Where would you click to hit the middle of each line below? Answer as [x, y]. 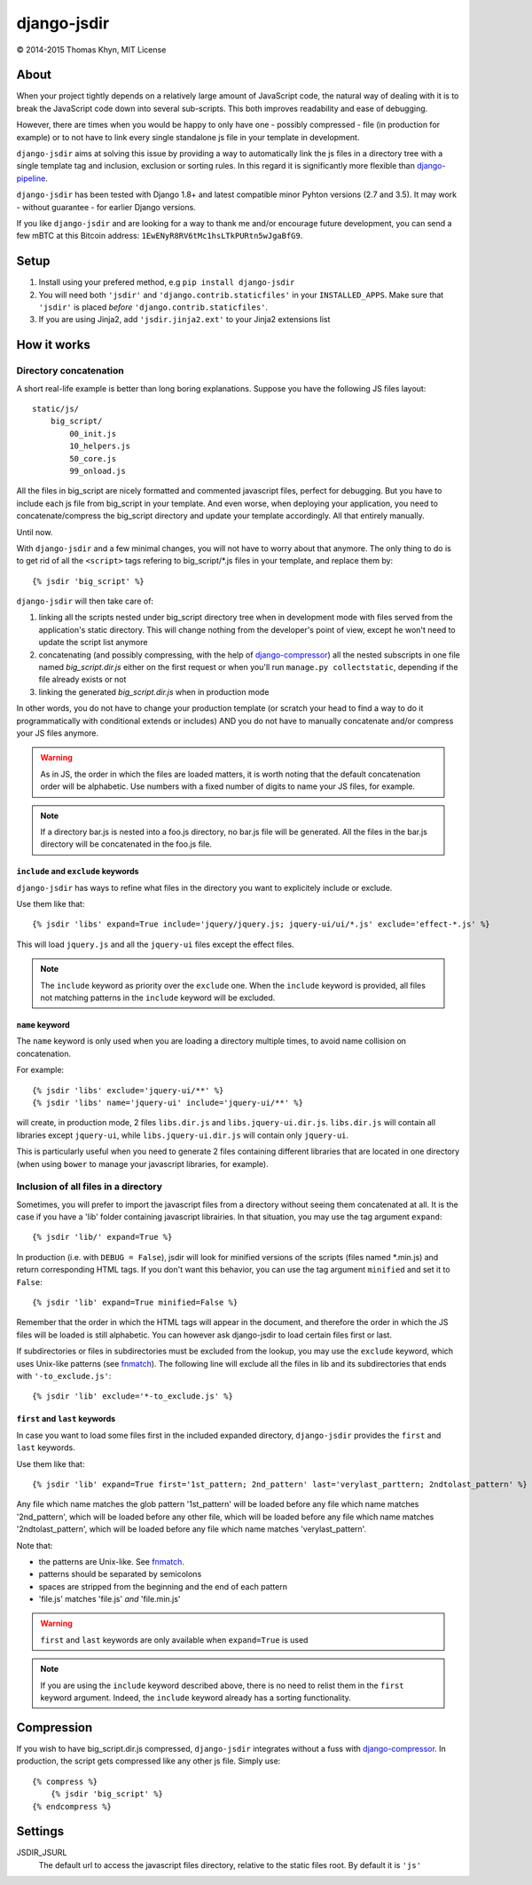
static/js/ [56, 409]
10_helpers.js [100, 446]
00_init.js [93, 434]
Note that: [35, 1545]
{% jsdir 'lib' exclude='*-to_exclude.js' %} [133, 1396]
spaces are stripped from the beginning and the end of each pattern [163, 1586]
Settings [40, 1831]
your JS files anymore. [58, 733]
